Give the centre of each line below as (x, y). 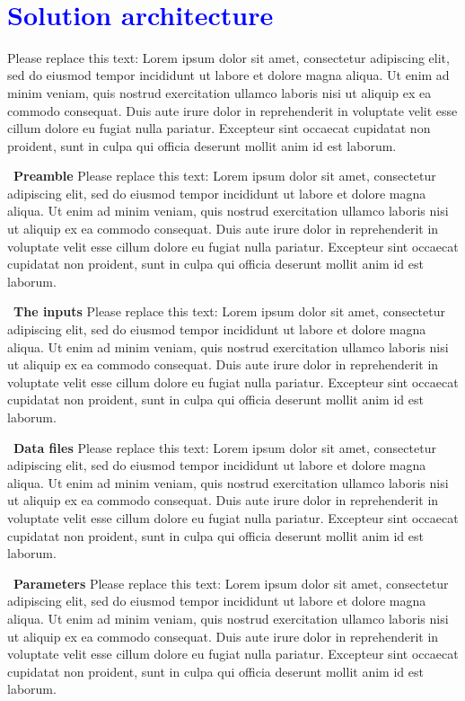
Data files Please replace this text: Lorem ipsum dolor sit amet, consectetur (225, 447)
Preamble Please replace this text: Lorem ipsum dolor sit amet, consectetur (225, 176)
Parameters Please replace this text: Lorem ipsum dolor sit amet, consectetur (231, 583)
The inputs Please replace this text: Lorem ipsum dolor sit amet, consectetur (229, 311)
